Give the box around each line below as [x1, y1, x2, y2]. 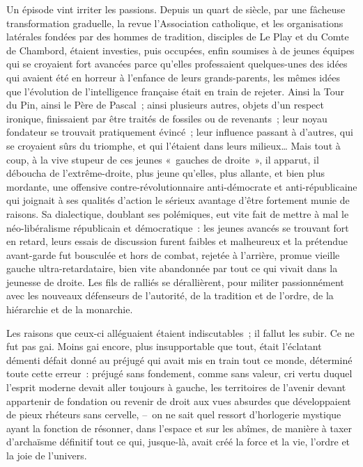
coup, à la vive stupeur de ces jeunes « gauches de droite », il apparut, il [6, 152, 319, 166]
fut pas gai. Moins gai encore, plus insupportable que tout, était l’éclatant [6, 339, 322, 354]
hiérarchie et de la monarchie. [6, 302, 133, 317]
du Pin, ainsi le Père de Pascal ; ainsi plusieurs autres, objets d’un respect [6, 97, 324, 112]
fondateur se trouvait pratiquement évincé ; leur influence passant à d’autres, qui [6, 125, 353, 139]
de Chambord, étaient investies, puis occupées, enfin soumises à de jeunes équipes [6, 42, 355, 57]
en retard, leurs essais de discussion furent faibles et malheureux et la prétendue [6, 234, 348, 248]
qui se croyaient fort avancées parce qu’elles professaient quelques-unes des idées [6, 56, 348, 71]
